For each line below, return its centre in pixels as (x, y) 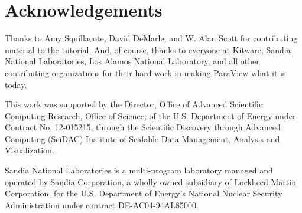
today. (16, 84)
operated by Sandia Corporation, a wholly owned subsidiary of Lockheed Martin (150, 181)
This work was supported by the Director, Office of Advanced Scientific (134, 104)
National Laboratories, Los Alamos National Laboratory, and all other (132, 61)
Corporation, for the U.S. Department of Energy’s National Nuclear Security (144, 193)
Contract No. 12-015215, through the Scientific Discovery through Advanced (143, 127)
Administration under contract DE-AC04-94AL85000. (102, 204)
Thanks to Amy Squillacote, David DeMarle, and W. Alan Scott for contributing (151, 38)
